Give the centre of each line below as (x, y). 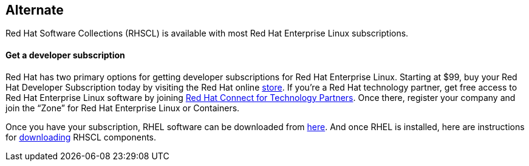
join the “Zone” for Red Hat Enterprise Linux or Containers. (123, 108)
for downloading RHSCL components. (81, 137)
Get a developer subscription (65, 55)
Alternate (35, 10)
